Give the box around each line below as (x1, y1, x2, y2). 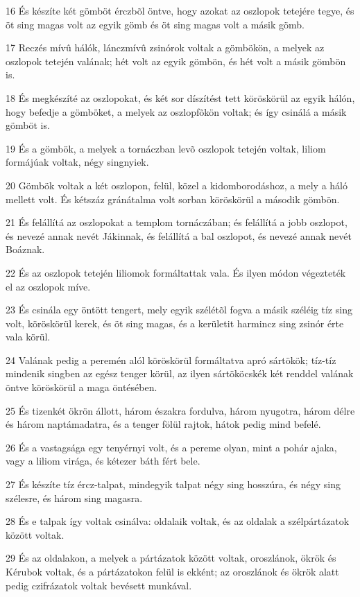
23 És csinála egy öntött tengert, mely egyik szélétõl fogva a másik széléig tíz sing (6, 302, 352, 317)
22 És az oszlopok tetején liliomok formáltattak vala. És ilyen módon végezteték (6, 265, 346, 279)
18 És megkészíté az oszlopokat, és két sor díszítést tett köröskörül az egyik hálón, (6, 90, 355, 105)
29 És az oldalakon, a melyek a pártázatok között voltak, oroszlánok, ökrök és (6, 551, 336, 565)
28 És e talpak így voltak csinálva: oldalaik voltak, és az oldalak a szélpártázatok (6, 514, 350, 528)
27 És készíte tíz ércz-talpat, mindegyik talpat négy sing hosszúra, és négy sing (6, 477, 341, 492)
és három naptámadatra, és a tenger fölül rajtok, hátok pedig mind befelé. (6, 417, 321, 431)
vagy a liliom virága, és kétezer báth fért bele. (6, 453, 200, 468)
